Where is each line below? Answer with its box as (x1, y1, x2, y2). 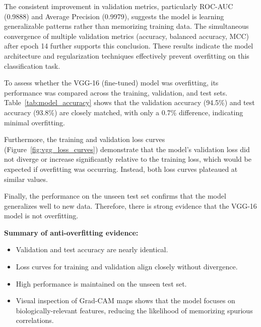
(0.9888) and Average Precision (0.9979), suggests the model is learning (4, 11, 224, 21)
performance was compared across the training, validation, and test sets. (4, 87, 228, 98)
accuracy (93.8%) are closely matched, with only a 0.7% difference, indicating (4, 107, 243, 117)
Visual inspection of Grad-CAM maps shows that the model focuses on (16, 295, 235, 306)
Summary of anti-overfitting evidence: (4, 227, 139, 238)
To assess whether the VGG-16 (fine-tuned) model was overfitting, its (4, 77, 219, 88)
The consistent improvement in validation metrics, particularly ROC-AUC (4, 1, 233, 11)
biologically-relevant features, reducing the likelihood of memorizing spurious (16, 305, 253, 315)
